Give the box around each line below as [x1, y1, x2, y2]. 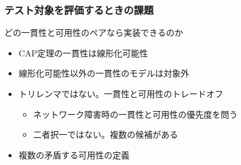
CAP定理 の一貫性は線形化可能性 [18, 46, 148, 59]
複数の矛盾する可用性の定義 [18, 148, 130, 161]
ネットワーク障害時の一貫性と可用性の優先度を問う [33, 107, 238, 120]
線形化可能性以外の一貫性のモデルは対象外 [18, 67, 189, 79]
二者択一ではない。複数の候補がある [33, 128, 178, 141]
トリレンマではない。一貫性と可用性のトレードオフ [18, 87, 223, 99]
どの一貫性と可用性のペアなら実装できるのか [4, 26, 183, 39]
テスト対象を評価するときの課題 [4, 2, 154, 17]
